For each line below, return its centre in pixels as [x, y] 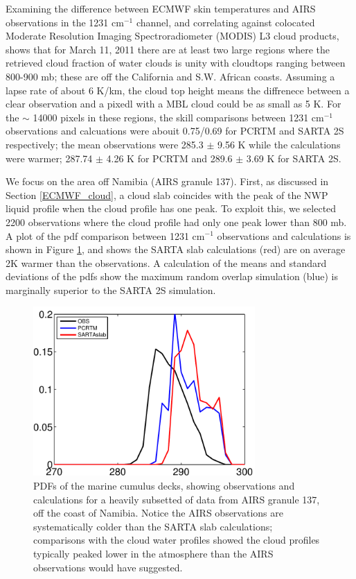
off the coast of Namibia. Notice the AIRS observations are [158, 513]
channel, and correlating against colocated [225, 22]
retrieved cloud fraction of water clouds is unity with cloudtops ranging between [176, 63]
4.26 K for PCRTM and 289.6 [169, 158]
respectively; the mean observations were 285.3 [105, 144]
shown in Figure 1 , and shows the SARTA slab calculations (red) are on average [176, 249]
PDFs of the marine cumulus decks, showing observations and [164, 486]
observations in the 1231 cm [65, 22]
